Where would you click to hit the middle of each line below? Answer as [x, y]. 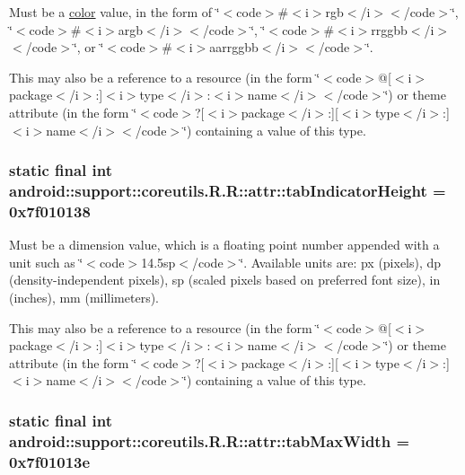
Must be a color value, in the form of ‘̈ [114, 12]
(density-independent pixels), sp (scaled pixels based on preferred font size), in [225, 280]
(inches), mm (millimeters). [84, 297]
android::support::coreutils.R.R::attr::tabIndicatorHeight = [228, 190]
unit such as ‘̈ [46, 262]
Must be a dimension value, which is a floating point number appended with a [224, 245]
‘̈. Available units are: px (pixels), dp [341, 262]
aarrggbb [234, 47]
